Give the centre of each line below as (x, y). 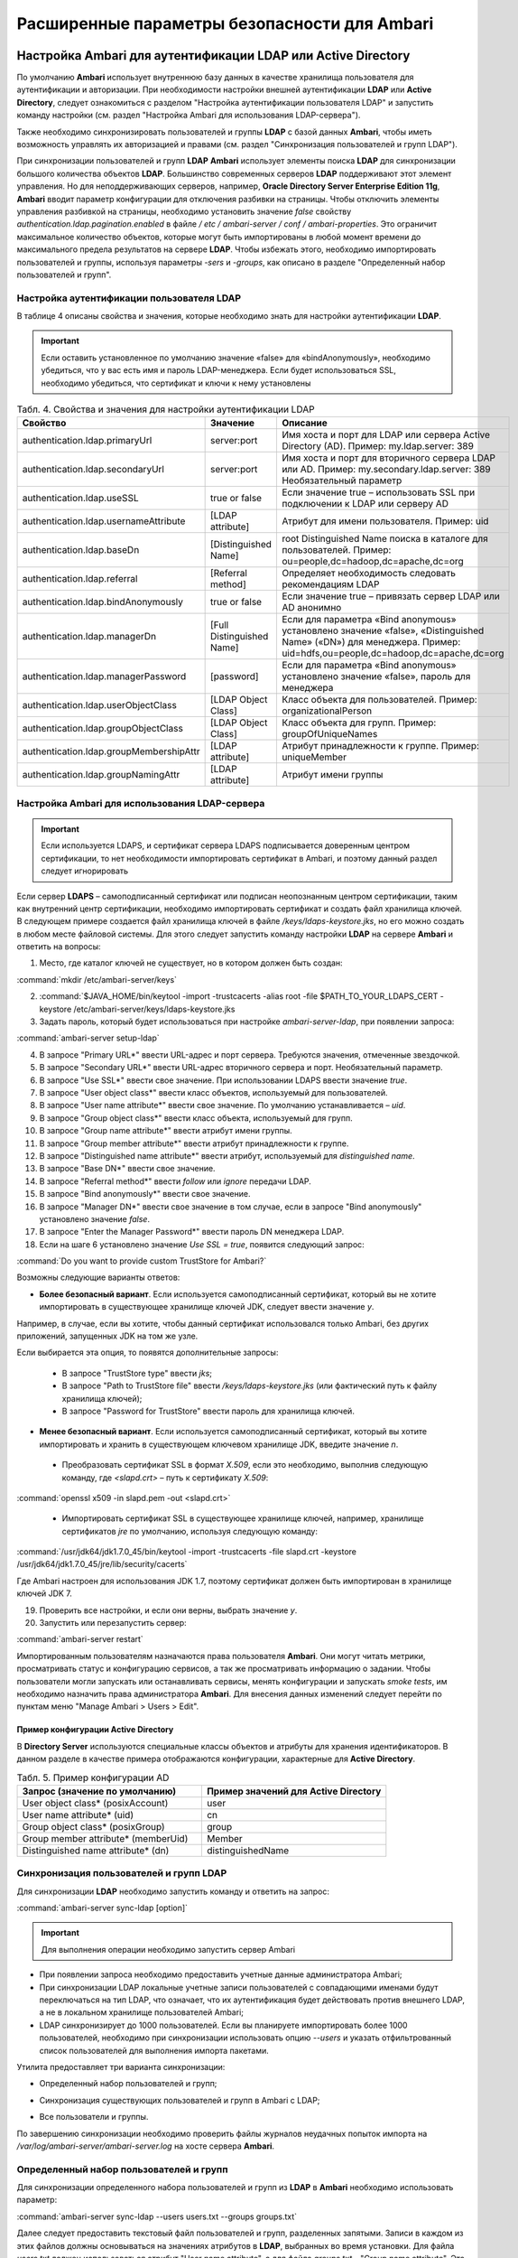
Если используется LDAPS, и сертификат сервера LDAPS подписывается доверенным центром (226, 845)
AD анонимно (311, 608)
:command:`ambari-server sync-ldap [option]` (102, 1908)
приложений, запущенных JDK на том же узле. (107, 1336)
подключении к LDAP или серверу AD (365, 504)
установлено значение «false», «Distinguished (383, 630)
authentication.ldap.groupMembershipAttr (111, 751)
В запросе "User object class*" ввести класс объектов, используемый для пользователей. (213, 1092)
